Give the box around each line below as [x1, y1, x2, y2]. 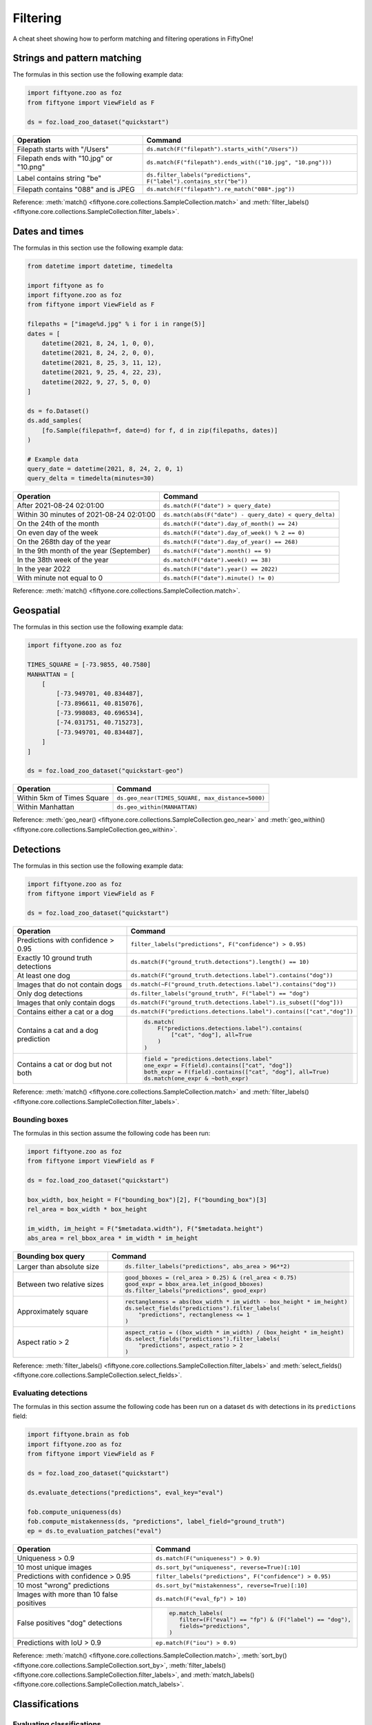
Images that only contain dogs [17, 998, 115, 1007]
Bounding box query [17, 1252, 85, 1261]
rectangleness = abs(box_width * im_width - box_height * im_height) [125, 1298, 348, 1305]
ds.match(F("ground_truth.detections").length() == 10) [130, 958, 310, 966]
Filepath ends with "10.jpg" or [17, 153, 113, 163]
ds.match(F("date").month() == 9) [163, 547, 271, 555]
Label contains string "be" [17, 173, 102, 183]
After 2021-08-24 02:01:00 [17, 501, 105, 511]
